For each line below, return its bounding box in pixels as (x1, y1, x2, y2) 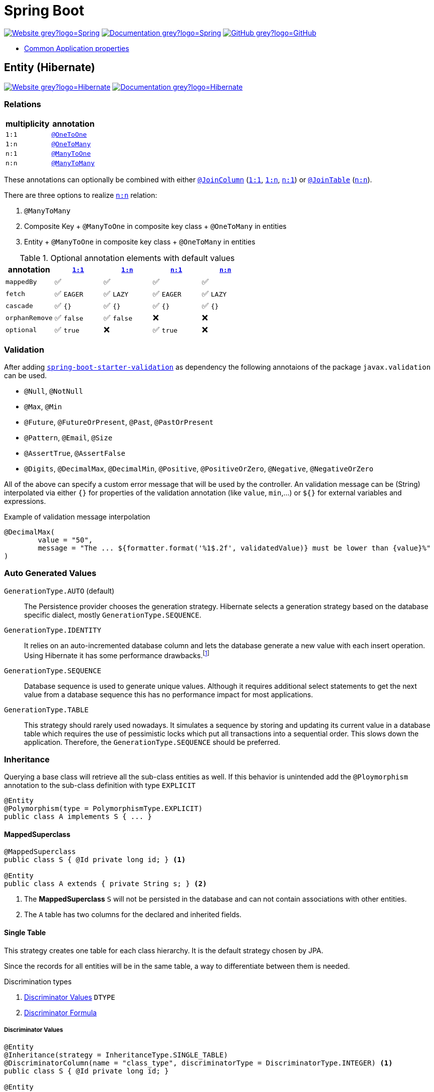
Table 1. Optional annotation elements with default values (20, 253, 235, 263)
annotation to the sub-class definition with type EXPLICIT (4, 781, 196, 790)
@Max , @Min (24, 402, 62, 411)
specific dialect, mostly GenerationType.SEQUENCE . (24, 610, 201, 619)
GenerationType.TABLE (4, 705, 89, 714)
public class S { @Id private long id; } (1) (4, 856, 186, 864)
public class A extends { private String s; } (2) (4, 880, 207, 888)
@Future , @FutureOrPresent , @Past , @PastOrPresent (24, 418, 213, 427)
